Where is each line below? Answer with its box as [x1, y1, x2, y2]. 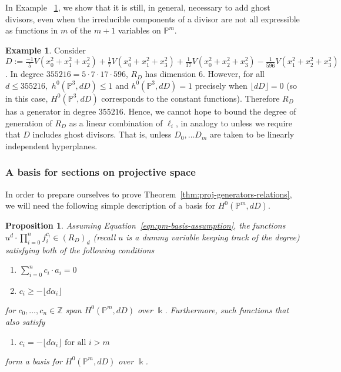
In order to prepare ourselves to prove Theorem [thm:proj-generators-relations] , [5, 187, 292, 200]
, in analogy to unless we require [175, 116, 293, 129]
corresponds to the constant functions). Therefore [101, 92, 280, 104]
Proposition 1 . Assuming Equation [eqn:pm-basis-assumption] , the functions [5, 219, 286, 232]
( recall [93, 230, 116, 243]
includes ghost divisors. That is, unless [32, 128, 172, 140]
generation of [5, 116, 52, 129]
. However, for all [202, 68, 265, 80]
